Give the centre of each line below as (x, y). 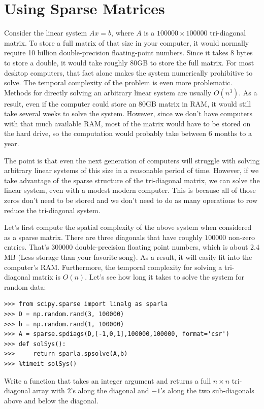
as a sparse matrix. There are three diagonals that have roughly (103, 237)
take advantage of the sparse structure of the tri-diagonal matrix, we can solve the (132, 180)
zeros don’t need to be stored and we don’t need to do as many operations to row (131, 200)
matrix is (46, 277)
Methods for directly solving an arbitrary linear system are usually (108, 92)
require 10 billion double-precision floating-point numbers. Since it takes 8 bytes (128, 53)
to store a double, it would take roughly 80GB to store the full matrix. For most (129, 62)
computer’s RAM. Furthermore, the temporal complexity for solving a (113, 267)
